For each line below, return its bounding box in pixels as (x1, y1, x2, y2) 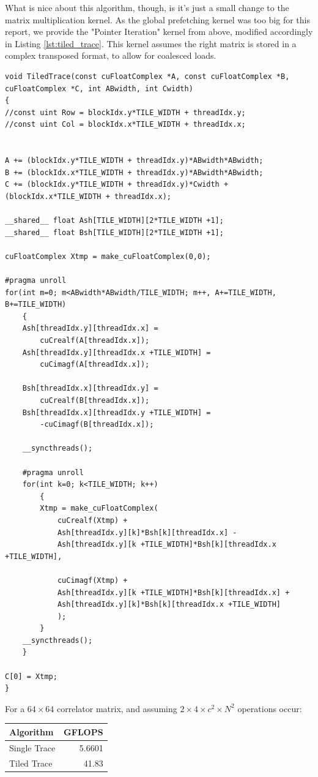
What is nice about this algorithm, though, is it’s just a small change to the (5, 1, 289, 13)
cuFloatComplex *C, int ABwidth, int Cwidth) (5, 84, 193, 93)
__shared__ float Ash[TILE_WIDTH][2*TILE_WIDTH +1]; (5, 216, 224, 225)
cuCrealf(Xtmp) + (57, 516, 128, 525)
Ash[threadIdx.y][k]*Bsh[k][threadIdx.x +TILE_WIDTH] (57, 600, 281, 609)
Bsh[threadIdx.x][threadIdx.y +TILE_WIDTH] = (22, 408, 211, 417)
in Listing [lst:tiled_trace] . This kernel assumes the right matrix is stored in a (5, 37, 297, 50)
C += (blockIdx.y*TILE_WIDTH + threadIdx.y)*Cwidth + (5, 180, 229, 189)
